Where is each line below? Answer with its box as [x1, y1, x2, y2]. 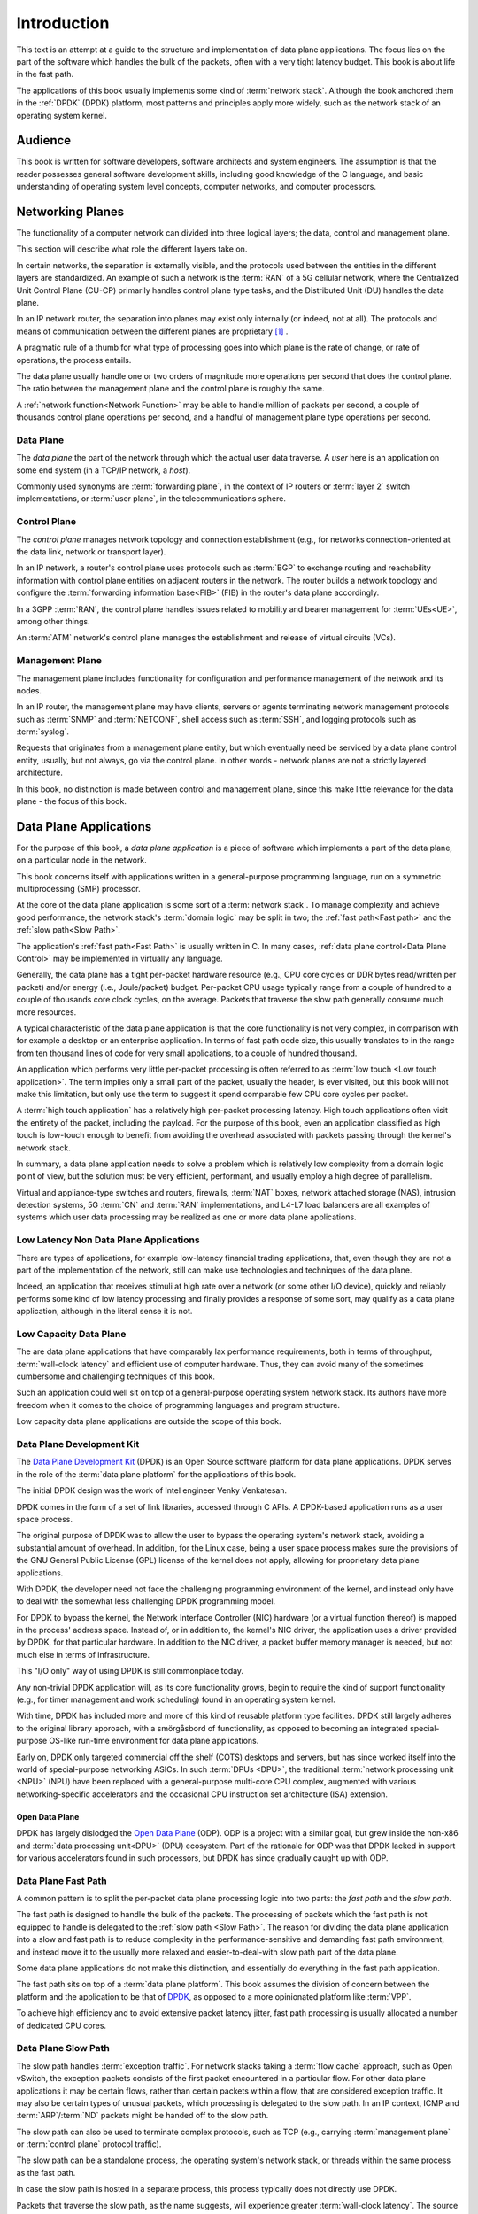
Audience [16, 133, 72, 148]
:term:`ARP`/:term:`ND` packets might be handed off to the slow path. [16, 2110, 269, 2121]
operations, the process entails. [16, 354, 132, 365]
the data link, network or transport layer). [16, 546, 166, 557]
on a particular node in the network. [16, 855, 148, 865]
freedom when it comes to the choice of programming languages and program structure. [16, 1399, 341, 1410]
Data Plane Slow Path [16, 2042, 110, 2055]
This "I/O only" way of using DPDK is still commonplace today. [16, 1666, 243, 1676]
